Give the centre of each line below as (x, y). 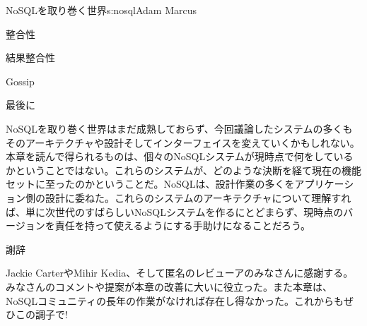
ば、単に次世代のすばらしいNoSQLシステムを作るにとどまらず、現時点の (175, 211)
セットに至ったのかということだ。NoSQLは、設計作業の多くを (150, 184)
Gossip (20, 81)
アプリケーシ (324, 184)
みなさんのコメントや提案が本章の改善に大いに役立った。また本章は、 (169, 286)
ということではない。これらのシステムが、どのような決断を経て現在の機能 (188, 170)
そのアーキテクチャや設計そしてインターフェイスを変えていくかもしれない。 (183, 142)
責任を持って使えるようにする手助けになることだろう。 (183, 225)
